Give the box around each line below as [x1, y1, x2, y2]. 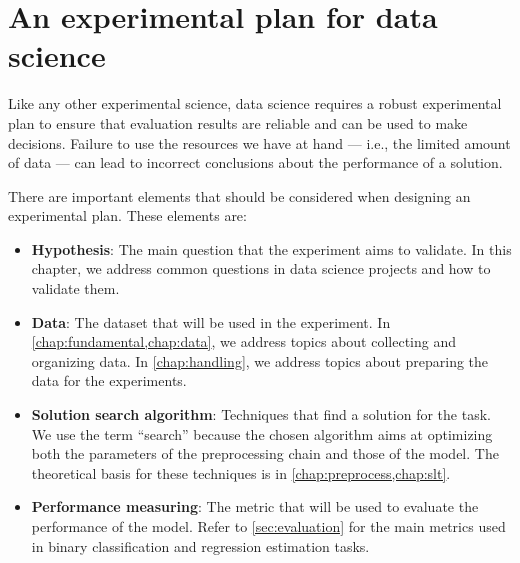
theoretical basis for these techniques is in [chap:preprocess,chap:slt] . [31, 462, 451, 483]
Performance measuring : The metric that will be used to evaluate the [31, 496, 479, 517]
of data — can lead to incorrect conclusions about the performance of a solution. [8, 152, 503, 173]
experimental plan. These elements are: [8, 205, 247, 226]
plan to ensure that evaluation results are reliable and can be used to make [8, 112, 468, 133]
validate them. [31, 278, 120, 299]
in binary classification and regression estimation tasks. [31, 535, 370, 556]
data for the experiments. [31, 370, 187, 391]
